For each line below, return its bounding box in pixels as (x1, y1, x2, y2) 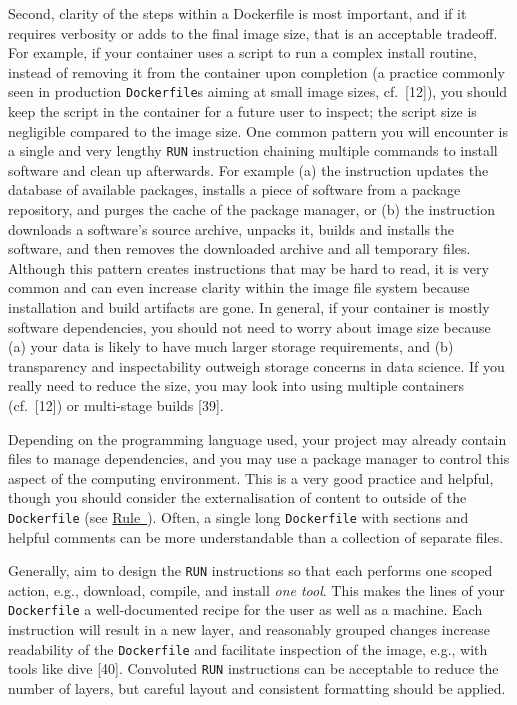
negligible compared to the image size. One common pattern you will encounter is (8, 120, 508, 141)
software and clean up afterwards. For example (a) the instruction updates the (8, 159, 489, 180)
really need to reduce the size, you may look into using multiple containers (8, 375, 465, 396)
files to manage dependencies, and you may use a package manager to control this (8, 448, 510, 469)
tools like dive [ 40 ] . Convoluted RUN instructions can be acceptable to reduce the (8, 658, 499, 679)
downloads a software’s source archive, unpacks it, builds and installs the (8, 218, 455, 239)
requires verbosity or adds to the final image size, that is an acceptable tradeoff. (8, 22, 498, 43)
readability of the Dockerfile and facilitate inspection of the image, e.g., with (8, 638, 488, 659)
